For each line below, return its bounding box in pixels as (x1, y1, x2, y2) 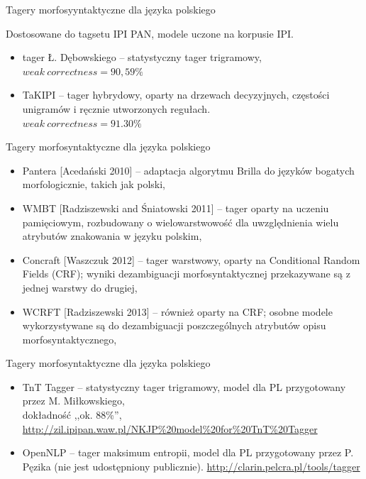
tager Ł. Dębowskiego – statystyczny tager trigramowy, (22, 50, 262, 65)
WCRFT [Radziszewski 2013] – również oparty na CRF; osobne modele (22, 304, 333, 319)
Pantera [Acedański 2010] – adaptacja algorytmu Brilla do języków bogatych (22, 163, 355, 177)
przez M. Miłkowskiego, (22, 393, 125, 408)
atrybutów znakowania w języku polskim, (22, 229, 202, 243)
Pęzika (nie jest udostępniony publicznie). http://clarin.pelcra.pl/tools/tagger (22, 458, 360, 473)
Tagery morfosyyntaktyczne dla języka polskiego (6, 2, 216, 16)
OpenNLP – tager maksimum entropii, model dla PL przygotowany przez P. (22, 445, 354, 460)
